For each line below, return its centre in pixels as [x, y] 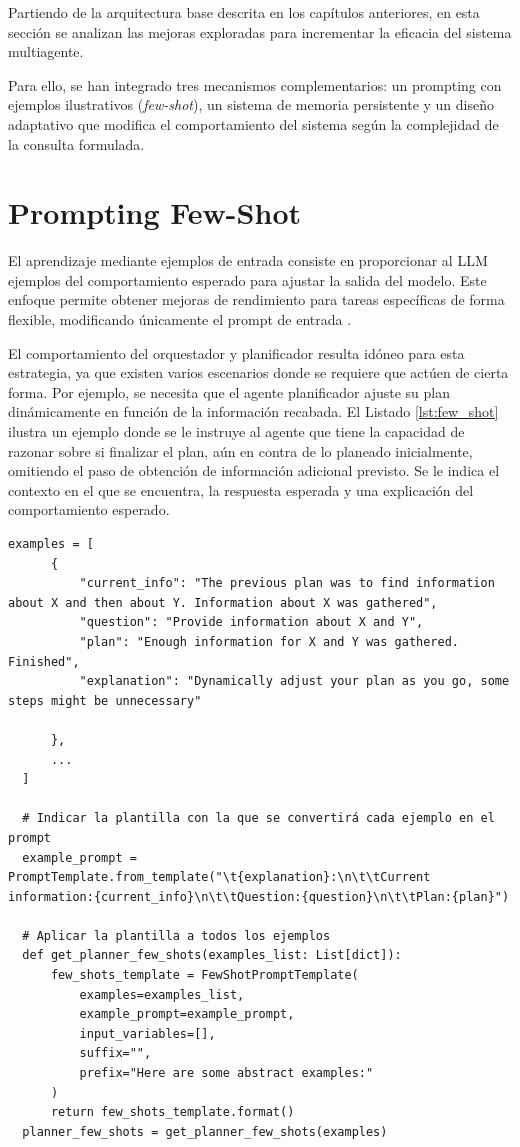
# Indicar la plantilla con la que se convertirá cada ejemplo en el [258, 818]
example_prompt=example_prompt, [187, 1014]
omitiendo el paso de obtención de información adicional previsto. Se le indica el [254, 470]
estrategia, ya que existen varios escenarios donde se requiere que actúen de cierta [258, 372]
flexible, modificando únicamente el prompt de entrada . [180, 319]
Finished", [44, 661]
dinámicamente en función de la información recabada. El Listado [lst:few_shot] [253, 411]
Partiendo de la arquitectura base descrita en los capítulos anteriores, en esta [244, 12]
